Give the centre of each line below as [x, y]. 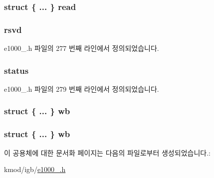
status [16, 70]
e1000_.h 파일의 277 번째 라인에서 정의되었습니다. [82, 48]
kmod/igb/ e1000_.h [35, 169]
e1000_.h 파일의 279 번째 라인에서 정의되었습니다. [82, 89]
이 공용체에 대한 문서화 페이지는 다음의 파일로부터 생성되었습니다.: [107, 152]
